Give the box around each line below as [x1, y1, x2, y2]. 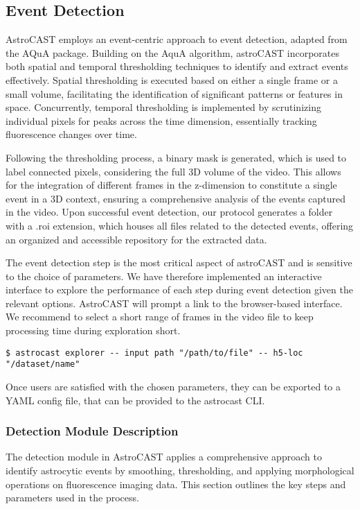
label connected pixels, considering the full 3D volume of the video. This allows [6, 164, 341, 178]
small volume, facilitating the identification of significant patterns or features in [6, 86, 343, 101]
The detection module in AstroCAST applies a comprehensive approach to [6, 449, 322, 464]
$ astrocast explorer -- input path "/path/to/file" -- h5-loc [6, 347, 303, 358]
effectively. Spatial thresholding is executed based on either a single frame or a [6, 72, 338, 87]
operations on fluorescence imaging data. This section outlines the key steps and [6, 476, 346, 491]
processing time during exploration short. [6, 323, 181, 338]
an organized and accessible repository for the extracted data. [6, 232, 267, 246]
